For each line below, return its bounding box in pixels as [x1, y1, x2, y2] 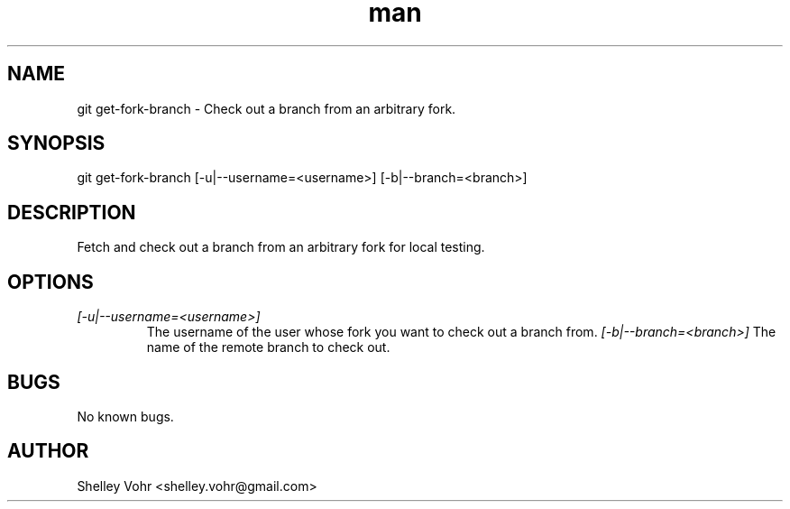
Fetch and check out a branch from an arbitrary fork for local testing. [77, 239, 485, 255]
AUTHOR [7, 440, 89, 463]
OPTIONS [7, 270, 94, 293]
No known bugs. [77, 408, 174, 424]
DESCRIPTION [7, 200, 136, 224]
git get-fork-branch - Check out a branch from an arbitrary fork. [77, 100, 456, 116]
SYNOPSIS [7, 132, 106, 155]
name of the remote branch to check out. [146, 339, 390, 356]
